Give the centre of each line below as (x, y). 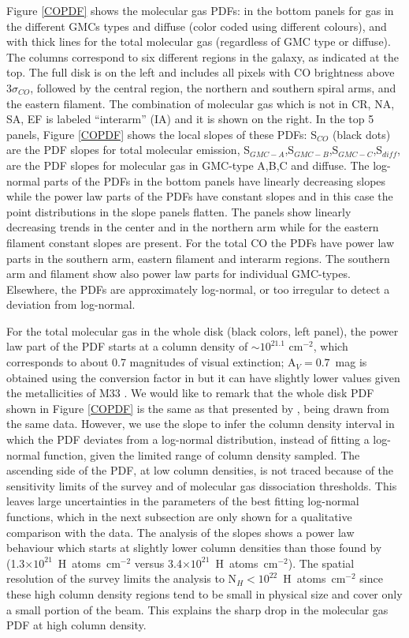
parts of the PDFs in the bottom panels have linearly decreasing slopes (215, 180)
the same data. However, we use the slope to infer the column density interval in (201, 424)
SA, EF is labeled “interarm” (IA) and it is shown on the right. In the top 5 (190, 119)
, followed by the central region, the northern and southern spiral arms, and (213, 87)
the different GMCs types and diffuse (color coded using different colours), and (197, 26)
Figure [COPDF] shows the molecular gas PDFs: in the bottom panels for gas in (200, 10)
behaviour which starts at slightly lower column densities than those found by (194, 548)
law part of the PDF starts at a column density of (127, 346)
